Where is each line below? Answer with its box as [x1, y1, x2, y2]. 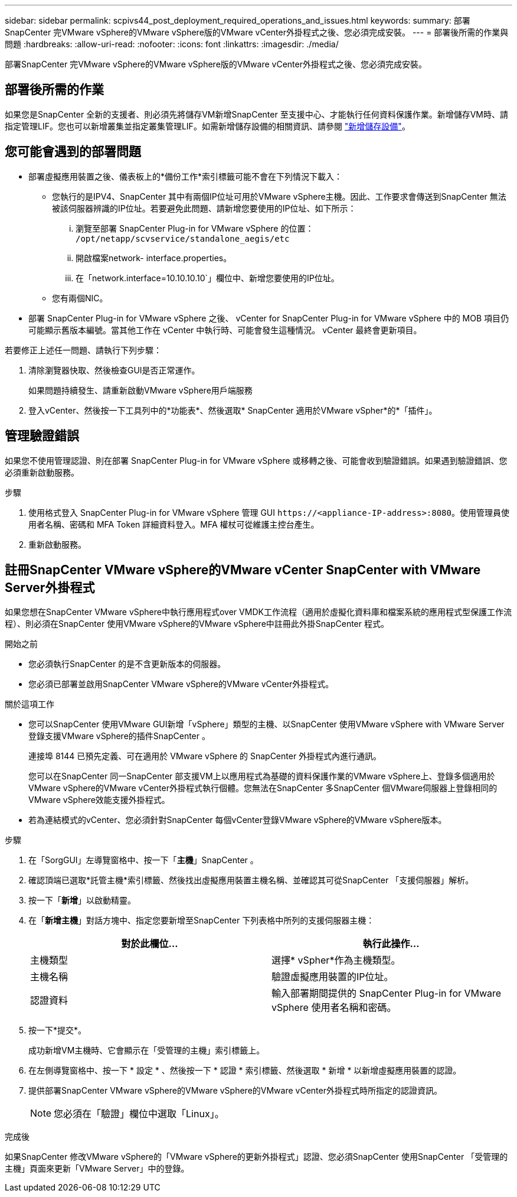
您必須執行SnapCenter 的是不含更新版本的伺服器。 [28, 659, 226, 669]
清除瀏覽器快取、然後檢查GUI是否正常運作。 [28, 365, 200, 375]
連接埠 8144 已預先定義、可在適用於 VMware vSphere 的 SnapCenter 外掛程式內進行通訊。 [28, 751, 382, 762]
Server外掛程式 [5, 580, 95, 595]
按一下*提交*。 [28, 1025, 87, 1036]
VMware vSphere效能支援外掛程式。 [28, 795, 170, 805]
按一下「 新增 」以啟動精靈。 [28, 895, 136, 906]
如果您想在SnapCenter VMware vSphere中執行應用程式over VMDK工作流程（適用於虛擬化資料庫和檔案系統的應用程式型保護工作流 [5, 607, 512, 617]
